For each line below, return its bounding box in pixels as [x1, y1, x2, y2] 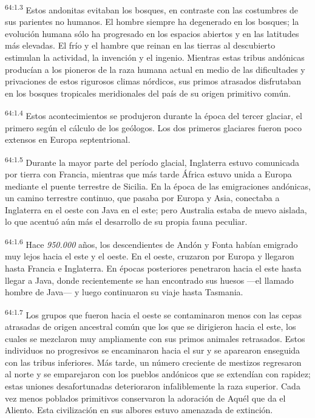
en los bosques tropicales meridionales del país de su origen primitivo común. [5, 86, 291, 99]
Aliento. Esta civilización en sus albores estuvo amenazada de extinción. [5, 403, 273, 416]
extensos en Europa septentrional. [5, 133, 130, 146]
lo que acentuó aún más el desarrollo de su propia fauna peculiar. [5, 215, 248, 228]
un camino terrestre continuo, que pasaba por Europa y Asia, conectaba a [5, 191, 280, 204]
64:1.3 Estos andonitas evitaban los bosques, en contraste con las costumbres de [5, 2, 299, 16]
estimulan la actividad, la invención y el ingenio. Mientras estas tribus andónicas [5, 51, 305, 64]
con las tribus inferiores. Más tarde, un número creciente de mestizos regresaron [5, 355, 302, 368]
